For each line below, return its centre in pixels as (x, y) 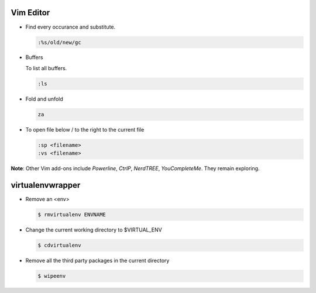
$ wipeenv (52, 276)
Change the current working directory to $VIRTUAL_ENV (94, 230)
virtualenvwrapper (46, 185)
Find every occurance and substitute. (71, 27)
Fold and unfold (44, 99)
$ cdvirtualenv (59, 245)
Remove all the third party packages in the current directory (97, 261)
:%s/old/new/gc (59, 42)
